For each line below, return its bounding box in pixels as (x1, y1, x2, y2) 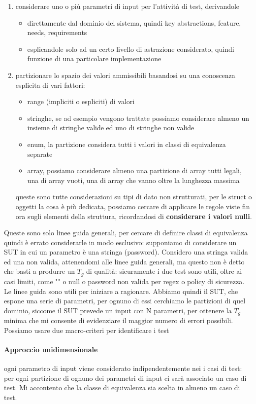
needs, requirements (27, 27, 87, 37)
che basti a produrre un (4, 266, 75, 276)
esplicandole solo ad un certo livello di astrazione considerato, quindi (27, 43, 234, 54)
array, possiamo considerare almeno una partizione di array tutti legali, (27, 165, 242, 176)
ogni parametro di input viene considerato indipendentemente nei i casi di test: (4, 363, 242, 373)
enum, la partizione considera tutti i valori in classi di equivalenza (27, 139, 226, 149)
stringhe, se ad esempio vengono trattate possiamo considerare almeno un (27, 112, 250, 123)
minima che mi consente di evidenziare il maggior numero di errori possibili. (4, 315, 233, 326)
